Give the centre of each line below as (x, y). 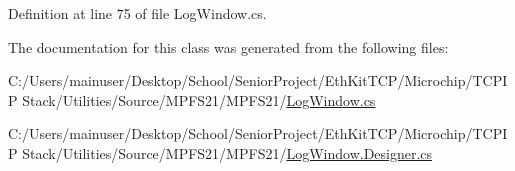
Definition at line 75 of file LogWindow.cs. (137, 13)
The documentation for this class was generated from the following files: (228, 46)
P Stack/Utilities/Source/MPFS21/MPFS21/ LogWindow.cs (192, 99)
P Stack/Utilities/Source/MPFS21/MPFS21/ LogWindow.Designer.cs (220, 152)
